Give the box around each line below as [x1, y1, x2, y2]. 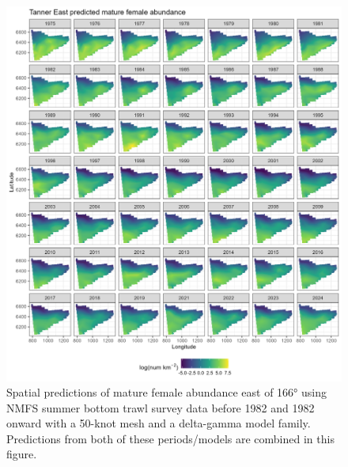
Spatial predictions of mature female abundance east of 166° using [6, 384, 327, 401]
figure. [6, 446, 37, 462]
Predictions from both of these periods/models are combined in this [6, 430, 335, 446]
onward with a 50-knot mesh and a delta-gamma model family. [6, 415, 311, 431]
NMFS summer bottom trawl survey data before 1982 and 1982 [6, 399, 315, 416]
